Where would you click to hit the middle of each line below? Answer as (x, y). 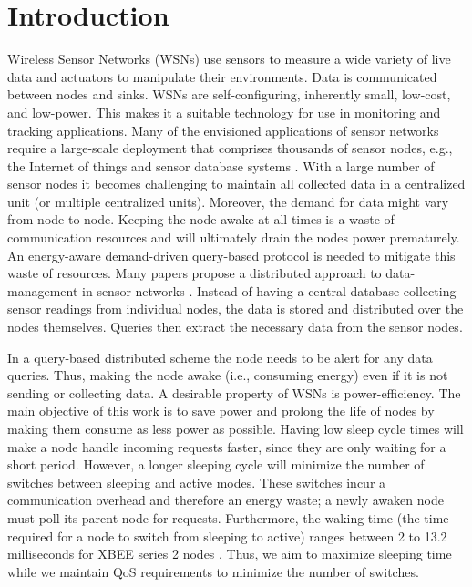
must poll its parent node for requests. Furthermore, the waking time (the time (228, 517)
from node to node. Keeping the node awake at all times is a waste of (201, 219)
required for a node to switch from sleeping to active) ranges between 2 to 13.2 (227, 536)
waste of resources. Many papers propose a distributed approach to (195, 273)
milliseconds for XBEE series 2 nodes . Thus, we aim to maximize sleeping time (230, 554)
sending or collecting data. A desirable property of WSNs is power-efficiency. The (234, 392)
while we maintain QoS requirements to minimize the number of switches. (213, 571)
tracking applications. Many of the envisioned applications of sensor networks (223, 130)
